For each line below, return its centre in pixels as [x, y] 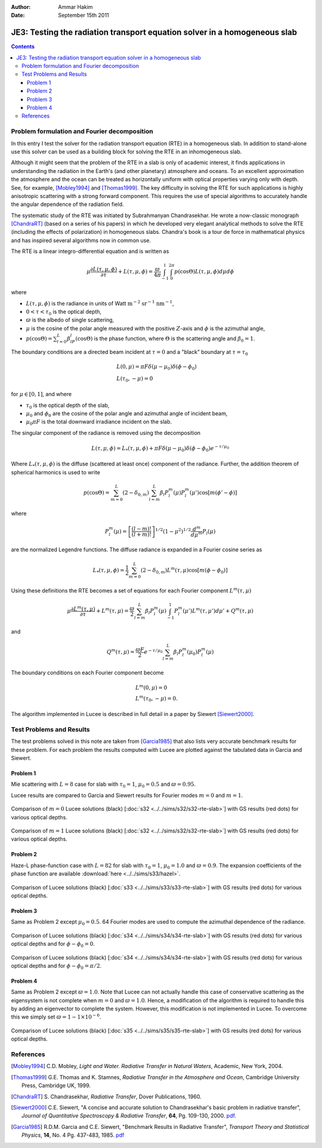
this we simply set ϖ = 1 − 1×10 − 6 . [56, 1016]
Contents [23, 47]
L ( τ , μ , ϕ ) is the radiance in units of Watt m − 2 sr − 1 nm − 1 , [100, 303]
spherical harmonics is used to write [56, 472]
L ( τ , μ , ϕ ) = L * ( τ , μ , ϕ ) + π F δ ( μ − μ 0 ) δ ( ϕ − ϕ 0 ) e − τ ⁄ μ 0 [160, 448]
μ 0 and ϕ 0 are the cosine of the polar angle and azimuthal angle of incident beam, [127, 414]
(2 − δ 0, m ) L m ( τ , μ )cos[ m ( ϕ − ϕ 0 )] [184, 570]
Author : [21, 7]
